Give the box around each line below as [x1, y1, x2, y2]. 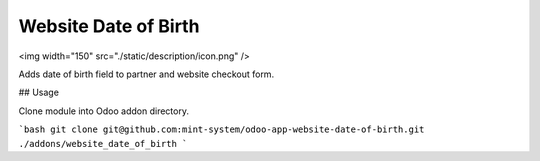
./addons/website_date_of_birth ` [18, 138, 188, 149]
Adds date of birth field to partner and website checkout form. [18, 68, 275, 80]
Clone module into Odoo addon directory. [18, 105, 190, 117]
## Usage [18, 86, 60, 99]
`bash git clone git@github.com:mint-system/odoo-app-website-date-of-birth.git [18, 124, 425, 135]
